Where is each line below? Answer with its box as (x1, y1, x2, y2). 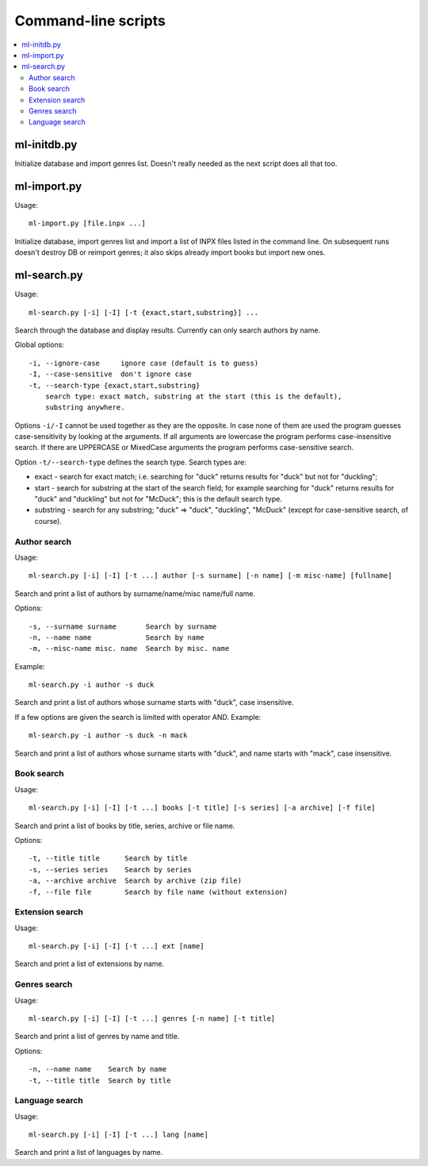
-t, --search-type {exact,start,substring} (29, 381, 201, 390)
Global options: (14, 340, 65, 349)
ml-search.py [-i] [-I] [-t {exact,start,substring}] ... (29, 308, 259, 317)
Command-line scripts (14, 12, 166, 29)
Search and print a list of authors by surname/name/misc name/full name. (14, 588, 256, 598)
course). (34, 516, 63, 525)
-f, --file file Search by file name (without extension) (29, 887, 289, 896)
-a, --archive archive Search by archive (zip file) (29, 876, 242, 885)
